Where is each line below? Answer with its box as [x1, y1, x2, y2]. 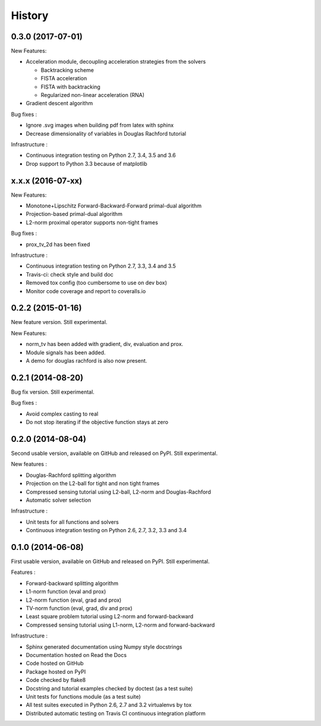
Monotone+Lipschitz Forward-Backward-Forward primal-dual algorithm [26, 202, 202, 209]
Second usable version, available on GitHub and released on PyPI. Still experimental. [11, 450, 218, 457]
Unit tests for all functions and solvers [26, 518, 119, 526]
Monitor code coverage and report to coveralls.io [26, 287, 146, 294]
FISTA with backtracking [40, 83, 100, 90]
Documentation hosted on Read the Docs [26, 651, 127, 658]
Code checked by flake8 [26, 677, 86, 684]
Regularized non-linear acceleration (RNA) [40, 92, 145, 99]
